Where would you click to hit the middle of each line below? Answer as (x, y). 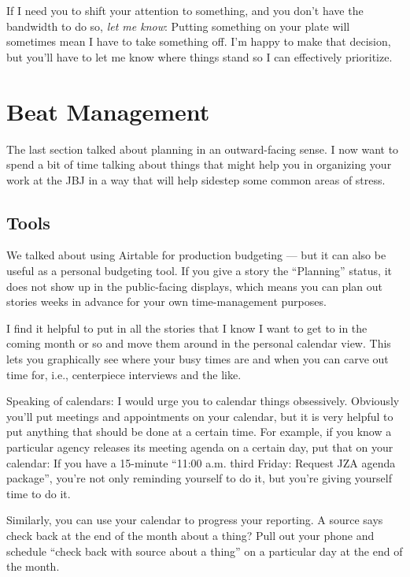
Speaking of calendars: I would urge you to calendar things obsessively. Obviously (203, 401)
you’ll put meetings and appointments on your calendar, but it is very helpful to (200, 416)
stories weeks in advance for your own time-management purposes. (166, 302)
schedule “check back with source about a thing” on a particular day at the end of (205, 551)
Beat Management (108, 111)
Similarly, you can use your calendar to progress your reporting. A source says (195, 520)
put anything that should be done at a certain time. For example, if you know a (199, 432)
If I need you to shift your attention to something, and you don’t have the (185, 10)
